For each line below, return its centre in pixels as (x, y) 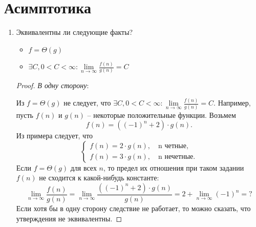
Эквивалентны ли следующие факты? (74, 32)
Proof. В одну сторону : (52, 85)
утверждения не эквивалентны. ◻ (69, 218)
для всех (83, 167)
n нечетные (176, 157)
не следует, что (87, 103)
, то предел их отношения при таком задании (174, 167)
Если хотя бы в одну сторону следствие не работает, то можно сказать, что (133, 208)
